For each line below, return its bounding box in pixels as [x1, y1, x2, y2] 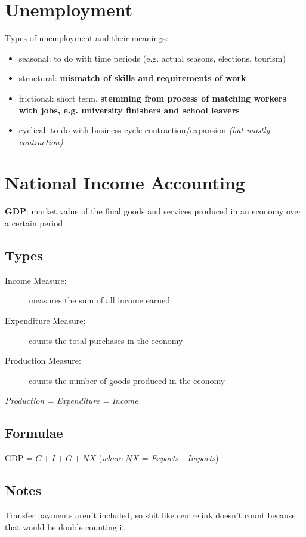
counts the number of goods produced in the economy [29, 374, 225, 386]
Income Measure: [5, 274, 67, 286]
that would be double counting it [5, 520, 125, 533]
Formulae [5, 424, 63, 442]
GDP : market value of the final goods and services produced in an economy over [5, 205, 302, 217]
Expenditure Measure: [5, 314, 86, 326]
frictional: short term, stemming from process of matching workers [18, 91, 286, 104]
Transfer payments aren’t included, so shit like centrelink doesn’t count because [5, 508, 296, 521]
